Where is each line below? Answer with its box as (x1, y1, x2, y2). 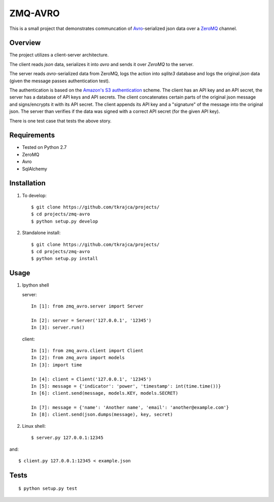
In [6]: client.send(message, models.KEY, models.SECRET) (31, 390, 179, 396)
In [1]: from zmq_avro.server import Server (31, 303, 144, 309)
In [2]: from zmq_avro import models (31, 355, 125, 361)
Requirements (9, 131, 55, 140)
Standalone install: (22, 230, 61, 236)
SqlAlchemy (22, 166, 48, 172)
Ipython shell (22, 282, 49, 288)
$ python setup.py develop (31, 218, 98, 224)
